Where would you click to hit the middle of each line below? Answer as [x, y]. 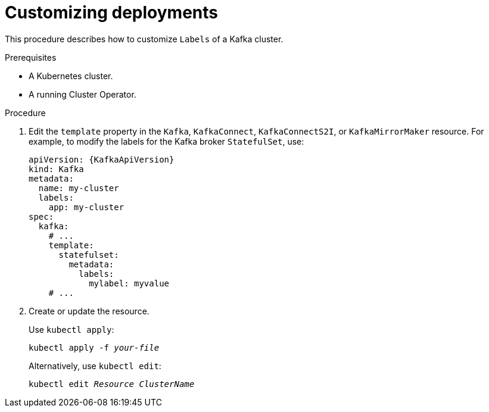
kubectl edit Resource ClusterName [112, 384]
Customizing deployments [111, 13]
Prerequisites [31, 57]
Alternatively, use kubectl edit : [95, 366]
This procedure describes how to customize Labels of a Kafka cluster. [144, 39]
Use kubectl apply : [71, 329]
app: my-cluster [86, 207]
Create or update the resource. [89, 311]
